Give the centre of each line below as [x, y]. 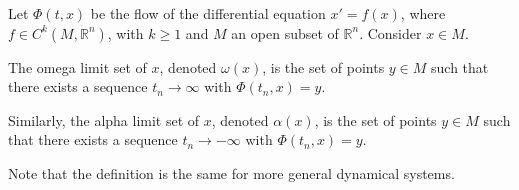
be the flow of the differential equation [208, 13]
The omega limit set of [77, 66]
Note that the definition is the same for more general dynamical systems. [231, 172]
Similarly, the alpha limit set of [104, 119]
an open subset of [285, 32]
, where [423, 13]
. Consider [390, 32]
